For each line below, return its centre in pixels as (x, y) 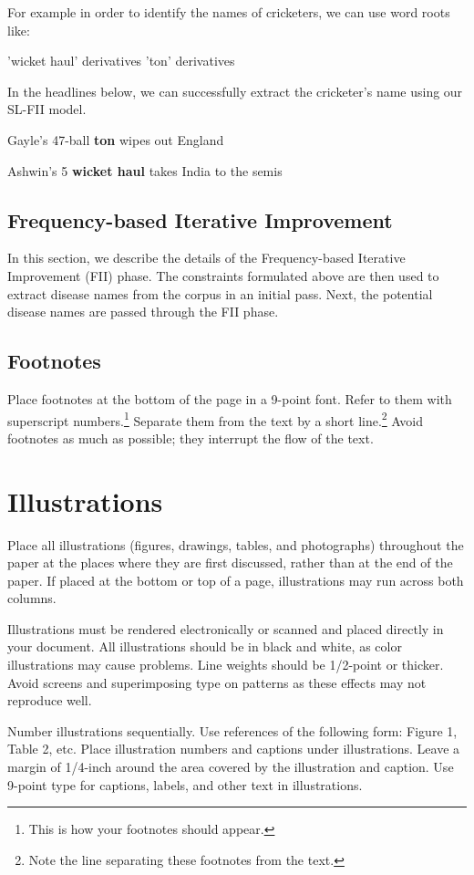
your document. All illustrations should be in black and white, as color (205, 646)
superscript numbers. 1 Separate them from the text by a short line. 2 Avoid (215, 419)
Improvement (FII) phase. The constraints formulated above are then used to (223, 275)
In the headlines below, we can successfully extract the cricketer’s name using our (235, 91)
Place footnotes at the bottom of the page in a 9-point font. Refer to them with (230, 398)
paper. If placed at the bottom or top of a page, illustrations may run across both (236, 580)
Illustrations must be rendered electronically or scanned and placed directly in (226, 628)
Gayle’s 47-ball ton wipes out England (116, 139)
